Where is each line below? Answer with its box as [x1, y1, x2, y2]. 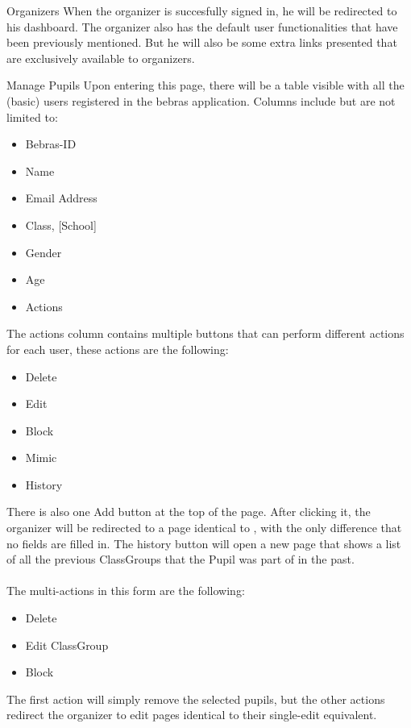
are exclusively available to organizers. [6, 49, 195, 66]
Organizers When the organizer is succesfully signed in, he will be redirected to [6, 2, 397, 19]
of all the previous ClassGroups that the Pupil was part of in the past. [6, 551, 355, 568]
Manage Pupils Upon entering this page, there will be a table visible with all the [6, 77, 405, 94]
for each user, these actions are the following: [6, 340, 229, 357]
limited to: [6, 108, 58, 125]
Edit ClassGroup [25, 636, 109, 653]
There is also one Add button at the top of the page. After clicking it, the [6, 503, 371, 520]
